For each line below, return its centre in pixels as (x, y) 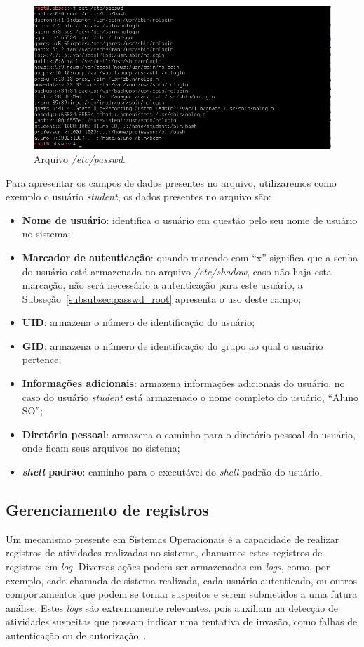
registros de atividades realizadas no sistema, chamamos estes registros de (164, 553)
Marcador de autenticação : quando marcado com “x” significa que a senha (190, 257)
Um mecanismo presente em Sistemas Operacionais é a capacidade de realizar (173, 538)
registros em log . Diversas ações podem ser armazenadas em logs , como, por (168, 567)
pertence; (42, 359)
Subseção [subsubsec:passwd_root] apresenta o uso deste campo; (162, 298)
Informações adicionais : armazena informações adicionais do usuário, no (183, 383)
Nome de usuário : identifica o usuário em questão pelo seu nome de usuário (190, 220)
